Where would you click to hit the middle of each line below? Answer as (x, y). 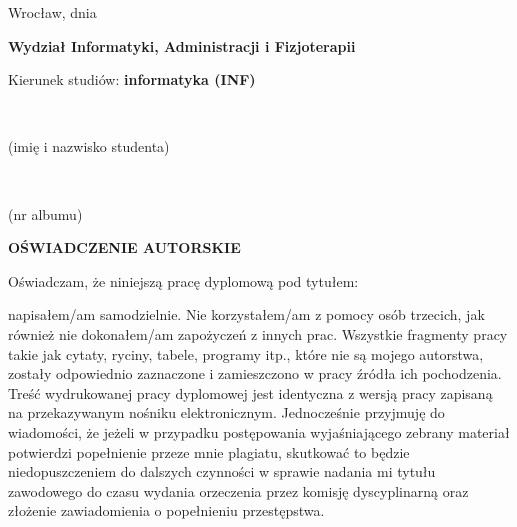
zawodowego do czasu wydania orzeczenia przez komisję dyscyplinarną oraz (238, 490)
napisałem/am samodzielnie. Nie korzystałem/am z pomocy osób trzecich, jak (246, 314)
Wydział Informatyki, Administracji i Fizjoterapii (182, 45)
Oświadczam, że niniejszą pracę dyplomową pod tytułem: (183, 280)
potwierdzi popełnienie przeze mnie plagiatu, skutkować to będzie (209, 451)
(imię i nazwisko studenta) (89, 146)
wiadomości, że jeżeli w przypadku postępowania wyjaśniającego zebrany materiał (259, 431)
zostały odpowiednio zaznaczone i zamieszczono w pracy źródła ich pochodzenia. (255, 373)
